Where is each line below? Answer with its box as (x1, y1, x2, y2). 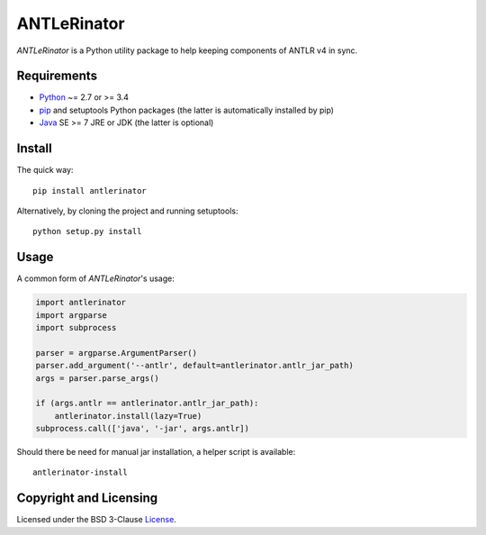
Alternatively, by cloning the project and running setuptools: (16, 205, 238, 216)
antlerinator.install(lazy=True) (54, 411, 202, 421)
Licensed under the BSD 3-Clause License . (16, 514, 177, 525)
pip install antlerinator (32, 186, 148, 195)
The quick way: (16, 165, 74, 176)
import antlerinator (35, 297, 126, 308)
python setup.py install (32, 226, 142, 237)
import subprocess (35, 322, 117, 332)
